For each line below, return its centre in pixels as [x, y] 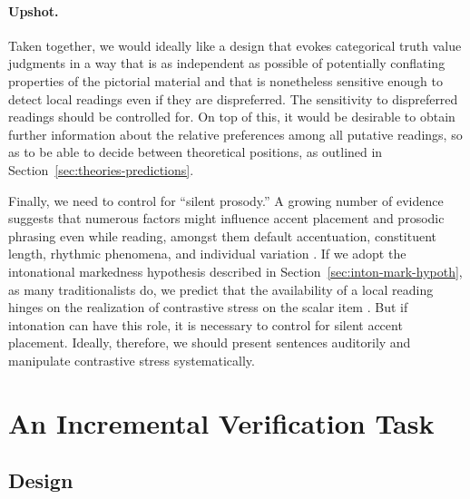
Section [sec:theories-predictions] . [101, 169]
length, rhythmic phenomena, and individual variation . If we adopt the [207, 254]
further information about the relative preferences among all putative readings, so [235, 134]
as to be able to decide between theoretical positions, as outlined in [196, 152]
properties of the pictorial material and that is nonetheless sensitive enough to [225, 80]
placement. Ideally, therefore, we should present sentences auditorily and [210, 342]
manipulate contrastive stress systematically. [132, 360]
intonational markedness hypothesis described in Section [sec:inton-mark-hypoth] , [235, 271]
